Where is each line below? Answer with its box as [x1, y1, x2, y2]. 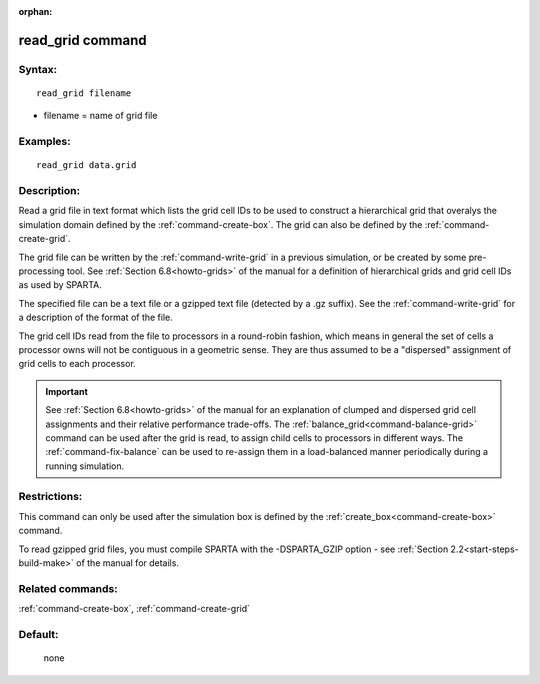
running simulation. [45, 460, 125, 472]
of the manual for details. [76, 557, 180, 569]
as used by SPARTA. [18, 279, 102, 291]
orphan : [18, 6, 53, 17]
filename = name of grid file [43, 110, 158, 122]
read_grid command [18, 31, 147, 49]
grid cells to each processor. [18, 358, 137, 370]
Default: [18, 627, 59, 641]
